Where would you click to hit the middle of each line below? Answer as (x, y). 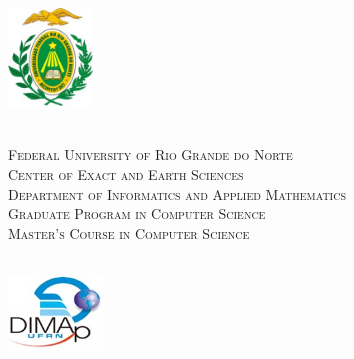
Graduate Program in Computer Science (137, 213)
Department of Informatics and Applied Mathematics (177, 193)
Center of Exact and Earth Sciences (126, 174)
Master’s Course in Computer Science (129, 232)
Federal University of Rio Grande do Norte (150, 154)
